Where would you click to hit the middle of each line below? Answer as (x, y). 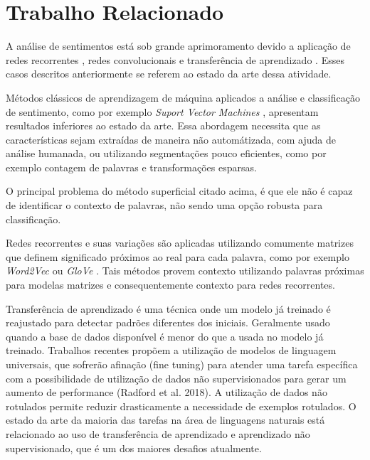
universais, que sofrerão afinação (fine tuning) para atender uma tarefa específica (182, 364)
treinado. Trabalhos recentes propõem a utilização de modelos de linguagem (171, 350)
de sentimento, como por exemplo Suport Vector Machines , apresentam (162, 111)
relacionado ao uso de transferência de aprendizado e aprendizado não (158, 433)
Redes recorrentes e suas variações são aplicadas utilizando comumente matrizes (180, 243)
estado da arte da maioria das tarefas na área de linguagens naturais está (165, 420)
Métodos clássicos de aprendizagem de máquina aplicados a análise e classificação (183, 97)
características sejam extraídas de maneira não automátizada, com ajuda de (171, 139)
